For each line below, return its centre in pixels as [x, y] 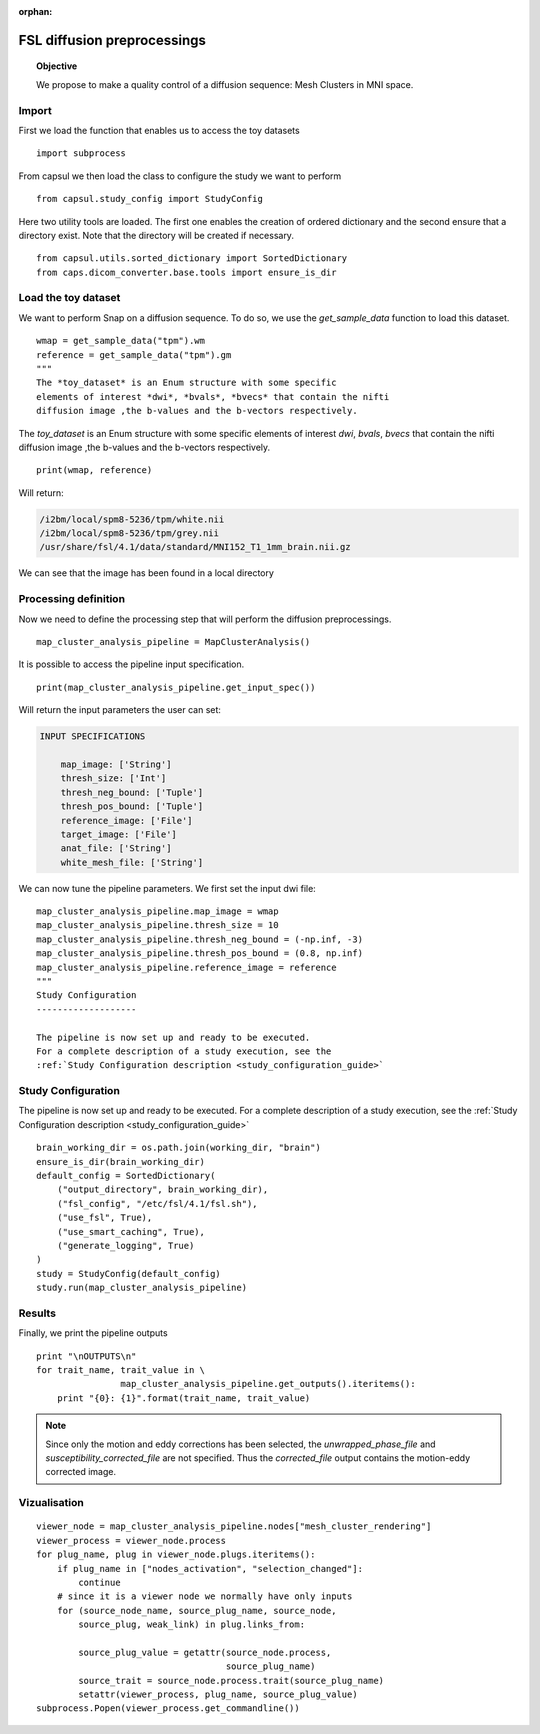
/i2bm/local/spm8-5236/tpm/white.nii [132, 519]
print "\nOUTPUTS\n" [86, 1356]
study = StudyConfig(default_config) [129, 1273]
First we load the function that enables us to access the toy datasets [159, 130]
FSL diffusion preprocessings [112, 40]
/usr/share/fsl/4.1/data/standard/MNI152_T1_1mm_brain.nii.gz [195, 547]
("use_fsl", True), [104, 1218]
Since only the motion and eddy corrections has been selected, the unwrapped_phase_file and [240, 1444]
